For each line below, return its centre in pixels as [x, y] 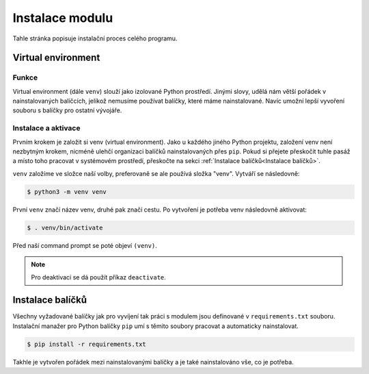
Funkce [25, 77]
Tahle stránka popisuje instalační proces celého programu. [95, 38]
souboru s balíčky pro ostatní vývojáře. [67, 110]
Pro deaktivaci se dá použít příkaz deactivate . [99, 277]
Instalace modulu [63, 18]
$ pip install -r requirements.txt [86, 344]
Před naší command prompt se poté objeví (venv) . [85, 245]
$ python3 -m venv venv [67, 191]
